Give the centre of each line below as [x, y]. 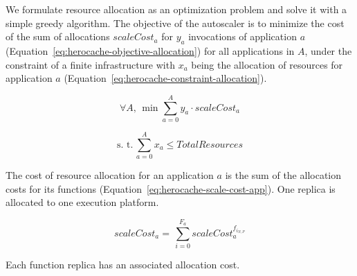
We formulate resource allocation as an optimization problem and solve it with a [176, 9]
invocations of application [242, 36]
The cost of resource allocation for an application [110, 175]
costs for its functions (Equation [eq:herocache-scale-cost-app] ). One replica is [171, 188]
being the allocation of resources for [267, 64]
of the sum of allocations [58, 36]
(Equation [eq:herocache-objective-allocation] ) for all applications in [150, 50]
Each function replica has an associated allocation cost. [123, 265]
